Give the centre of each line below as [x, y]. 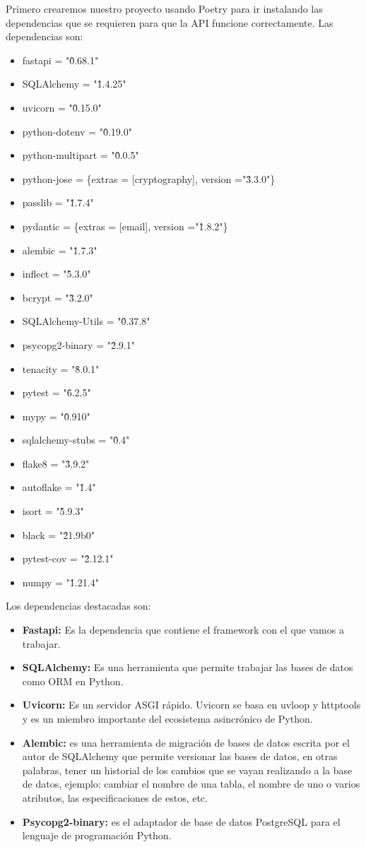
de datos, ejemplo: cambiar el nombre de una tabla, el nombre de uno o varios [191, 784]
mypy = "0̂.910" [56, 416]
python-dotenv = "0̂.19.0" [77, 131]
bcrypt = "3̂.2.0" [58, 297]
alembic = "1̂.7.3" [60, 250]
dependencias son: [45, 36]
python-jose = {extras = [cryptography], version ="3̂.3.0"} [149, 178]
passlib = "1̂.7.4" [58, 202]
